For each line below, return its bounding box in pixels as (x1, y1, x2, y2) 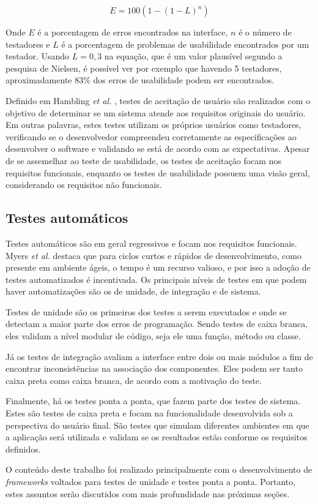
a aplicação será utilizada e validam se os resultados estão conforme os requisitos (6, 431, 308, 443)
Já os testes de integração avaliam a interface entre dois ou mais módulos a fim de (6, 350, 313, 363)
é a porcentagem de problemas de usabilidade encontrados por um (61, 37, 309, 50)
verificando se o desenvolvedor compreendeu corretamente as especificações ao (6, 130, 297, 143)
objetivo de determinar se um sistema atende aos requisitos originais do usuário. (6, 106, 306, 119)
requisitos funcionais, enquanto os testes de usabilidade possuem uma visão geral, (6, 166, 310, 179)
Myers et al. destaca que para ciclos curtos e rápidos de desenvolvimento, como (6, 249, 301, 261)
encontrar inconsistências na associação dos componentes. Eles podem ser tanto (6, 362, 303, 375)
